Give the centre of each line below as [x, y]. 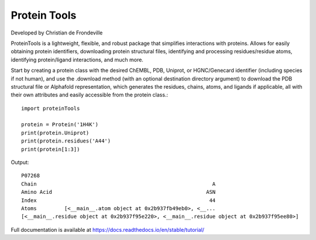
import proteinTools [51, 108]
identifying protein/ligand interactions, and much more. [77, 60]
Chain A [118, 184]
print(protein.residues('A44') [66, 141]
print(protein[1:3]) [51, 149]
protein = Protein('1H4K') [60, 125]
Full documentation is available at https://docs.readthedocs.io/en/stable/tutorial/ [108, 229]
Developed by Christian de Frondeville [57, 33]
